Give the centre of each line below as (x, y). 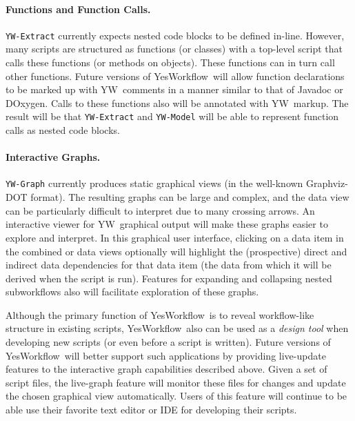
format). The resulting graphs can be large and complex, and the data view (190, 197)
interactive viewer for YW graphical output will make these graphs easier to (167, 224)
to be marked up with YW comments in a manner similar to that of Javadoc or (174, 89)
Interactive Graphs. (53, 157)
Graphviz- (327, 183)
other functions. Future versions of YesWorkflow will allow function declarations (175, 76)
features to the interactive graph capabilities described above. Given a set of (166, 369)
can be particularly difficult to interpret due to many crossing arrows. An (160, 210)
